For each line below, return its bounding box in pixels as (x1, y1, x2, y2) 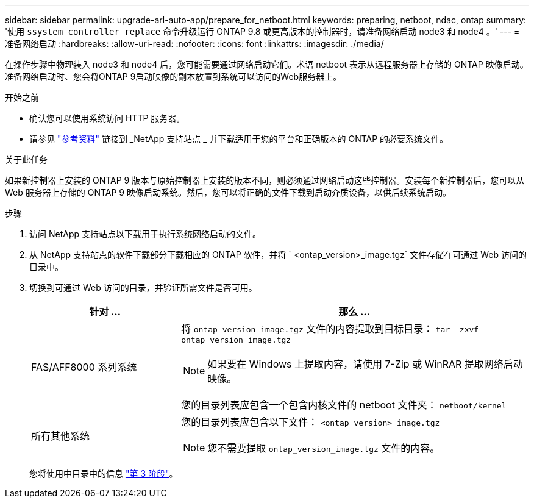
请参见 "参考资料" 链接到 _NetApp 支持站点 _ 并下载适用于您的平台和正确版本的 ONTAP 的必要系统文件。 (29, 134, 449, 144)
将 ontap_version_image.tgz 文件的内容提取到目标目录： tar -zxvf (181, 323, 479, 335)
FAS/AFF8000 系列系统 (31, 360, 137, 373)
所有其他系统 (31, 430, 90, 442)
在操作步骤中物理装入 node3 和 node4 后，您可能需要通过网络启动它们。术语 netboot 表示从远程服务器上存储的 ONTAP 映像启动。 (5, 59, 529, 70)
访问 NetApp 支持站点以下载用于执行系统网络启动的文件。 (29, 229, 261, 239)
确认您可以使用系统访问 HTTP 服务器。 (29, 113, 185, 123)
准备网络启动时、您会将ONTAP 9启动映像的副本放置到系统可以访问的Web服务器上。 (5, 71, 342, 82)
